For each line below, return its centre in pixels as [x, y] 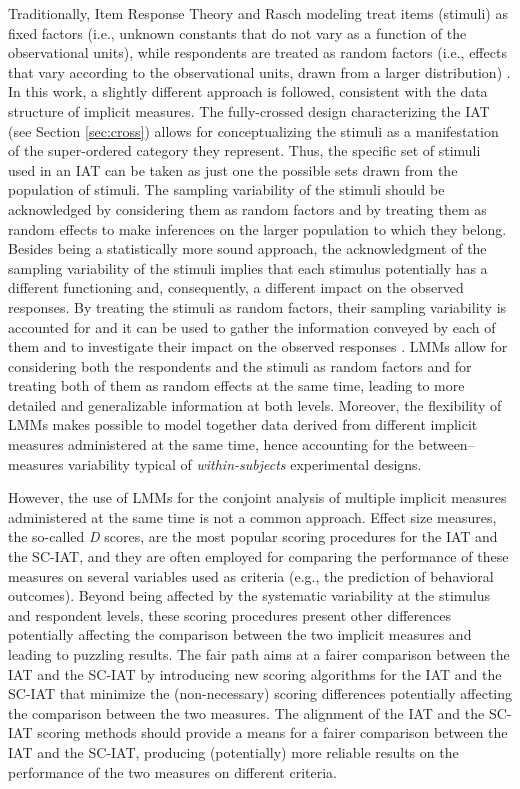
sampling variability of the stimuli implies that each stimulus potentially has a [248, 267]
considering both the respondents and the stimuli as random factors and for [240, 365]
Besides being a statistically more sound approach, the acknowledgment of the [247, 248]
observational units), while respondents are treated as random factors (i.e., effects [257, 52]
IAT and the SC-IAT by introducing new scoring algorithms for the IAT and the [255, 673]
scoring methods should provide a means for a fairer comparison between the [272, 732]
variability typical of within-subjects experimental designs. [245, 463]
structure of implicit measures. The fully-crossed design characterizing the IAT [249, 110]
